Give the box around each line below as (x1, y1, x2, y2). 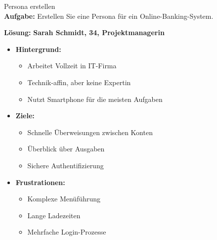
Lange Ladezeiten (27, 210, 81, 220)
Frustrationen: (15, 177, 65, 187)
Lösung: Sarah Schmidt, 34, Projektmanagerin (4, 27, 165, 38)
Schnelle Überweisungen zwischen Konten (27, 127, 153, 137)
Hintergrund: (15, 44, 61, 54)
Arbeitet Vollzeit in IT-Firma (27, 60, 117, 71)
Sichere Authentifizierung (27, 160, 104, 170)
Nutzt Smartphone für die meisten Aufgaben (27, 94, 163, 104)
